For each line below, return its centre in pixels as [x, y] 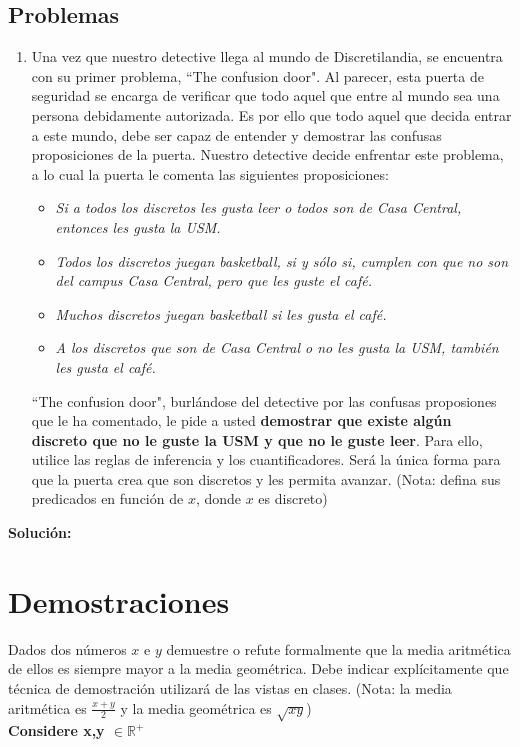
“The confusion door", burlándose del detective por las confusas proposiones [264, 400]
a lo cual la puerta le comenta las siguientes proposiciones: [210, 173]
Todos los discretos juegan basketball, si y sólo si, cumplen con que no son [282, 260]
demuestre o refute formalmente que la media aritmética [338, 648]
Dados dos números [67, 648]
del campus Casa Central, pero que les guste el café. [213, 280]
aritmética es [47, 707]
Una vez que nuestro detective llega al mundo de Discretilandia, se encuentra [267, 56]
